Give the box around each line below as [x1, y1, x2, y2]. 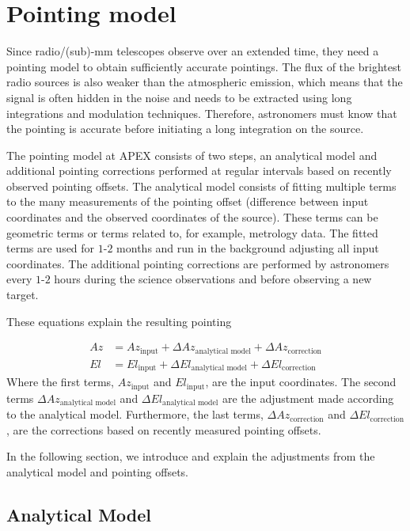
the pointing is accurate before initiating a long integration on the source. [6, 120, 364, 137]
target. [6, 286, 39, 303]
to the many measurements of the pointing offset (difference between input [6, 193, 369, 210]
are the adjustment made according [222, 389, 394, 406]
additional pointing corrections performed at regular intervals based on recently [6, 162, 392, 179]
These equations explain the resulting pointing [6, 313, 232, 329]
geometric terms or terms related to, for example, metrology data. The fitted [6, 224, 378, 241]
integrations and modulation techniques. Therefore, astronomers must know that [6, 104, 397, 121]
